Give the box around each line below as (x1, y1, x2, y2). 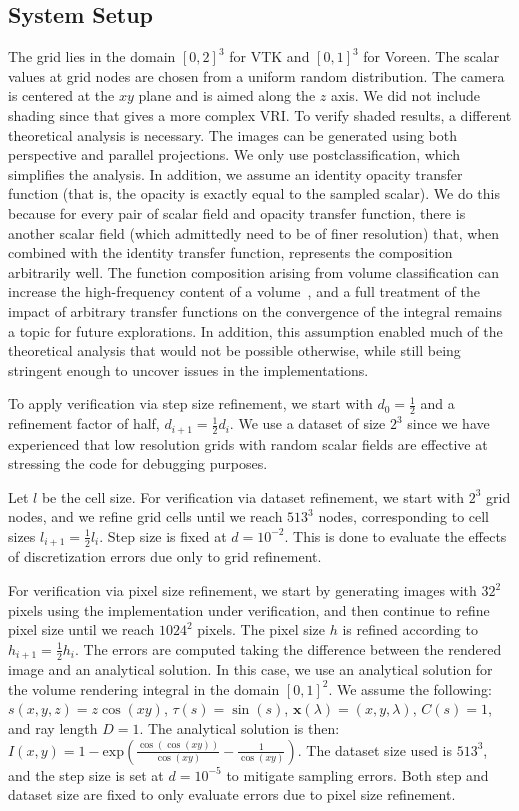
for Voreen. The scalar (363, 46, 500, 67)
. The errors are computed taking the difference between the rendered (75, 638, 502, 659)
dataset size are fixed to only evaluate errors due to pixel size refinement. (8, 784, 456, 805)
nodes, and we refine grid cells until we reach (8, 506, 283, 527)
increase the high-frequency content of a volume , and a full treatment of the (8, 281, 480, 302)
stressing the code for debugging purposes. (8, 453, 268, 474)
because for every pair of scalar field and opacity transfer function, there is (8, 202, 466, 223)
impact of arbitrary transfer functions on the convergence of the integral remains (8, 300, 503, 321)
